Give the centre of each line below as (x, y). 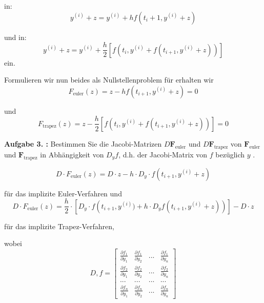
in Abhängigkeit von (72, 154)
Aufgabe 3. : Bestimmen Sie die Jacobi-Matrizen (83, 143)
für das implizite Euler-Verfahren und (63, 193)
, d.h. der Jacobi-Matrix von (163, 154)
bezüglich (230, 154)
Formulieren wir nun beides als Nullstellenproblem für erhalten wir (109, 80)
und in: (15, 37)
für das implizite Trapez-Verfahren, (59, 226)
